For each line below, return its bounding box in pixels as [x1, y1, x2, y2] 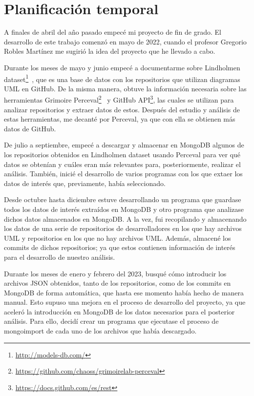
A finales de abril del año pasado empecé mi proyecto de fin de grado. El [4, 27, 221, 37]
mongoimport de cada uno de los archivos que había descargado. [4, 326, 197, 336]
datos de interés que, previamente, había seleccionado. [4, 178, 166, 188]
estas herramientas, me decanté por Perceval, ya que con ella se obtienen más [4, 114, 235, 124]
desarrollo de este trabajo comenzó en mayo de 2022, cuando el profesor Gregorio [4, 36, 247, 46]
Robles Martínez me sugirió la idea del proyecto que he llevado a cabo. [4, 46, 215, 56]
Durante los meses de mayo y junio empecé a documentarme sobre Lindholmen [4, 62, 240, 72]
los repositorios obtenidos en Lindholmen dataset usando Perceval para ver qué [4, 149, 241, 159]
